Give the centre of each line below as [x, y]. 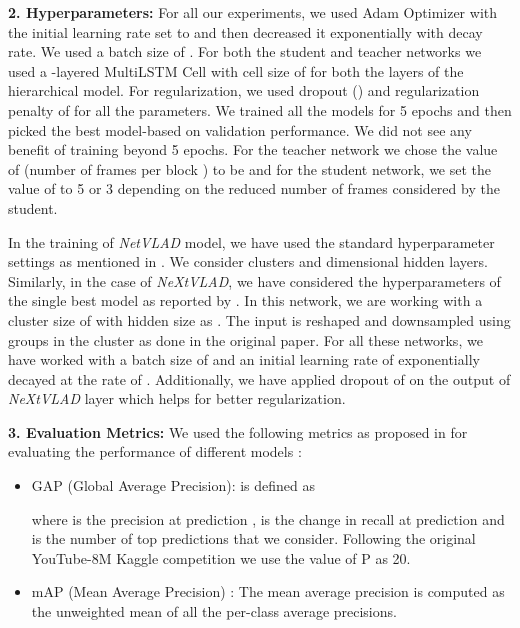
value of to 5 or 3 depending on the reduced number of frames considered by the [254, 188]
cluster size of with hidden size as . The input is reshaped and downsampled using [259, 319]
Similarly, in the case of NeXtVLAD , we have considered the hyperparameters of [254, 280]
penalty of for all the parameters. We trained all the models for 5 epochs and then [260, 109]
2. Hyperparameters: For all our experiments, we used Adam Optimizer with [253, 12]
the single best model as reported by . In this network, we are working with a [245, 300]
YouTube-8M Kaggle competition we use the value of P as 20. [221, 557]
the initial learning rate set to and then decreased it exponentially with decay [245, 31]
